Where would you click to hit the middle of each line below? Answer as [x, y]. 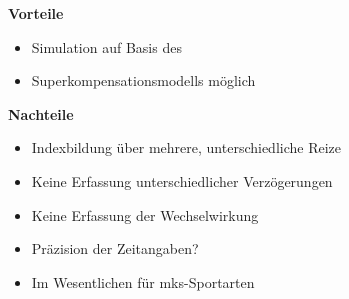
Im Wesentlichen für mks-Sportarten [143, 281]
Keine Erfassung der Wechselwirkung [145, 214]
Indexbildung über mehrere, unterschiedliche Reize [186, 147]
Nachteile [41, 113]
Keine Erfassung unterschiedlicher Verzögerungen [182, 180]
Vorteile [36, 13]
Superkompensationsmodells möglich [143, 80]
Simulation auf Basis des [106, 46]
